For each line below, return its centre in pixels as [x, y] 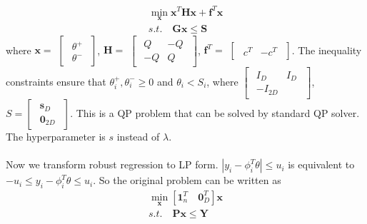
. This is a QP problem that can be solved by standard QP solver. [215, 112]
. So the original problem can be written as [187, 180]
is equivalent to [321, 164]
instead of [138, 136]
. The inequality [327, 50]
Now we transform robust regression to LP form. [112, 164]
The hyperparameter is [56, 136]
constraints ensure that [56, 81]
